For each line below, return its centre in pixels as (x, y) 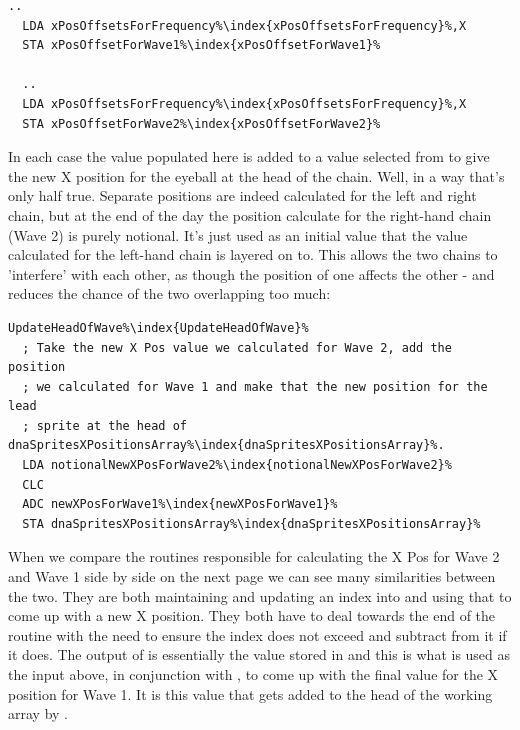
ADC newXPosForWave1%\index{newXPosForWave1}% (180, 504)
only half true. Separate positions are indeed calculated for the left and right (242, 195)
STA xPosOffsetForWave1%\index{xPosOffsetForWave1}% (201, 45)
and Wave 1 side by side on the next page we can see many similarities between (252, 576)
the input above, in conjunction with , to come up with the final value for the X (253, 674)
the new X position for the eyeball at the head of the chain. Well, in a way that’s (256, 175)
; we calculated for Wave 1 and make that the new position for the (255, 386)
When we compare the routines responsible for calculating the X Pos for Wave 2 (254, 556)
